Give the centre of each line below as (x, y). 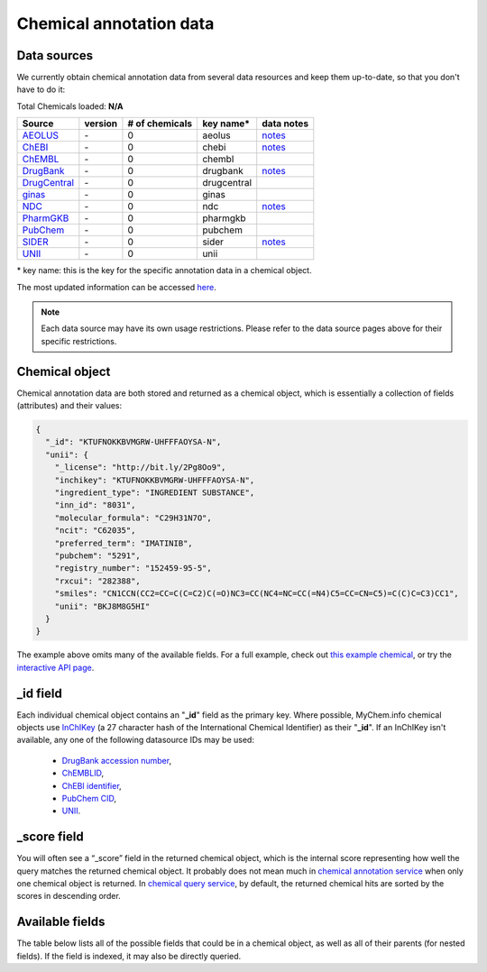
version (101, 124)
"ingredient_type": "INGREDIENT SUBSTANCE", (155, 493)
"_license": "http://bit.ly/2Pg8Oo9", (140, 468)
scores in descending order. (69, 896)
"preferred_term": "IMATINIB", (124, 543)
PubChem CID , (89, 798)
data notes (285, 124)
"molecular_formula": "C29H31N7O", (133, 518)
